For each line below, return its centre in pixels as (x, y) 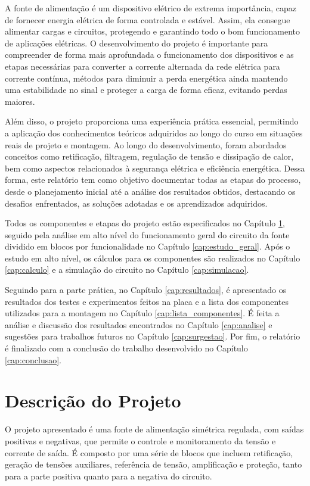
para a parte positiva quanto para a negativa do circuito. (108, 476)
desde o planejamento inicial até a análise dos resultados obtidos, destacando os (150, 191)
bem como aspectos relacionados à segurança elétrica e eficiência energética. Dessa (155, 168)
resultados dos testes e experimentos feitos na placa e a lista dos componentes (147, 301)
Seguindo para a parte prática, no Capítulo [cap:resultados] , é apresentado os (146, 290)
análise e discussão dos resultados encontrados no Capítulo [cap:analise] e (139, 324)
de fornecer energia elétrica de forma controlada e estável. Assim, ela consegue (148, 19)
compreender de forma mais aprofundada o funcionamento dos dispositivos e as (149, 54)
